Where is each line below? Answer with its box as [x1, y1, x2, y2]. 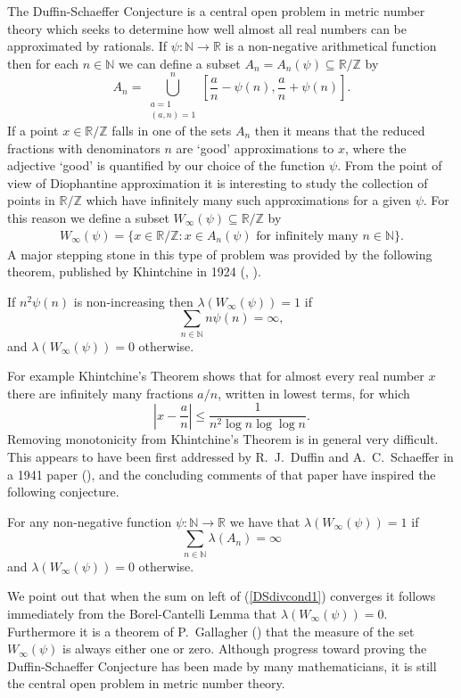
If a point [7, 120, 59, 139]
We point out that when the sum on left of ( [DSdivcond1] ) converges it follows [7, 587, 436, 605]
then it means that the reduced [254, 120, 425, 139]
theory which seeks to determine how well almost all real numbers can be [7, 19, 407, 37]
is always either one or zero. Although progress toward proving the [62, 639, 427, 658]
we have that [229, 512, 300, 530]
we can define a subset [119, 53, 241, 72]
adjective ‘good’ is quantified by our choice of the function [7, 156, 325, 175]
